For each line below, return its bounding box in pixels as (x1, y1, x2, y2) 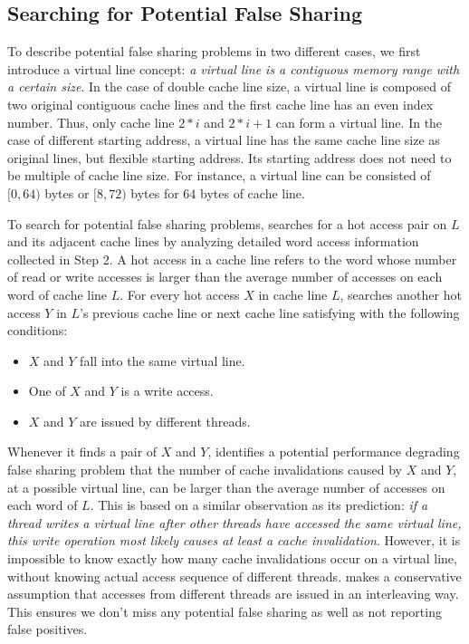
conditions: (7, 321, 68, 340)
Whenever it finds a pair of (7, 442, 158, 461)
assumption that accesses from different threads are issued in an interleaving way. (7, 584, 459, 603)
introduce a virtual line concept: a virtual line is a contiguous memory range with (7, 59, 460, 78)
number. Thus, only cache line (7, 112, 175, 131)
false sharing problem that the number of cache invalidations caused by (7, 460, 402, 479)
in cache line (258, 284, 328, 303)
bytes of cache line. (200, 183, 305, 202)
